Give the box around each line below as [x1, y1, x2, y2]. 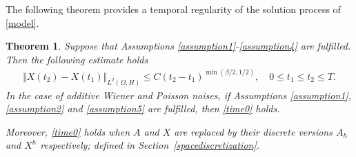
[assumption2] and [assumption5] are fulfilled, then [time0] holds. [6, 101, 280, 116]
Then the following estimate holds [6, 52, 148, 66]
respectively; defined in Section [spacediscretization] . [40, 138, 260, 152]
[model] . [6, 15, 39, 30]
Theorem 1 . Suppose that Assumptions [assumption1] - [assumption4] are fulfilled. [6, 39, 351, 53]
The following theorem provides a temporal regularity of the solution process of [6, 2, 341, 16]
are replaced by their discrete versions [174, 124, 333, 138]
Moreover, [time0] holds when [6, 124, 130, 138]
